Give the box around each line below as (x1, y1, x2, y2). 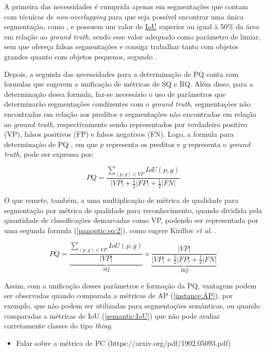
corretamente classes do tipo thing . (4, 320, 113, 331)
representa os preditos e (106, 138, 180, 149)
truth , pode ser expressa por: (4, 149, 94, 159)
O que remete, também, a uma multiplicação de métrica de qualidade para (4, 194, 239, 205)
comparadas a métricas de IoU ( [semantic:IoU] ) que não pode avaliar (4, 310, 220, 321)
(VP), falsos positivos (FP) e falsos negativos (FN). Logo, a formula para (4, 129, 234, 139)
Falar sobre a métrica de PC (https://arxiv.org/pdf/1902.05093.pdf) (16, 337, 231, 348)
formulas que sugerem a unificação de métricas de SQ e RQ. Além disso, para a (4, 78, 253, 89)
